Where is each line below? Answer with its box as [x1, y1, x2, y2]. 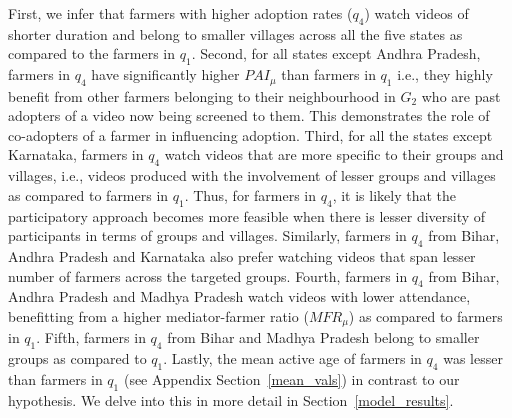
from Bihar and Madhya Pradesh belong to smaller [167, 327, 480, 348]
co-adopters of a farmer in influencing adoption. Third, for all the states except [8, 124, 493, 145]
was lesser [443, 348, 503, 369]
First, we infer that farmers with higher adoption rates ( [8, 3, 353, 23]
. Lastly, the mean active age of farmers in [163, 348, 422, 369]
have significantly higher [91, 64, 240, 85]
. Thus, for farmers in [184, 184, 317, 205]
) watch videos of [364, 3, 469, 23]
